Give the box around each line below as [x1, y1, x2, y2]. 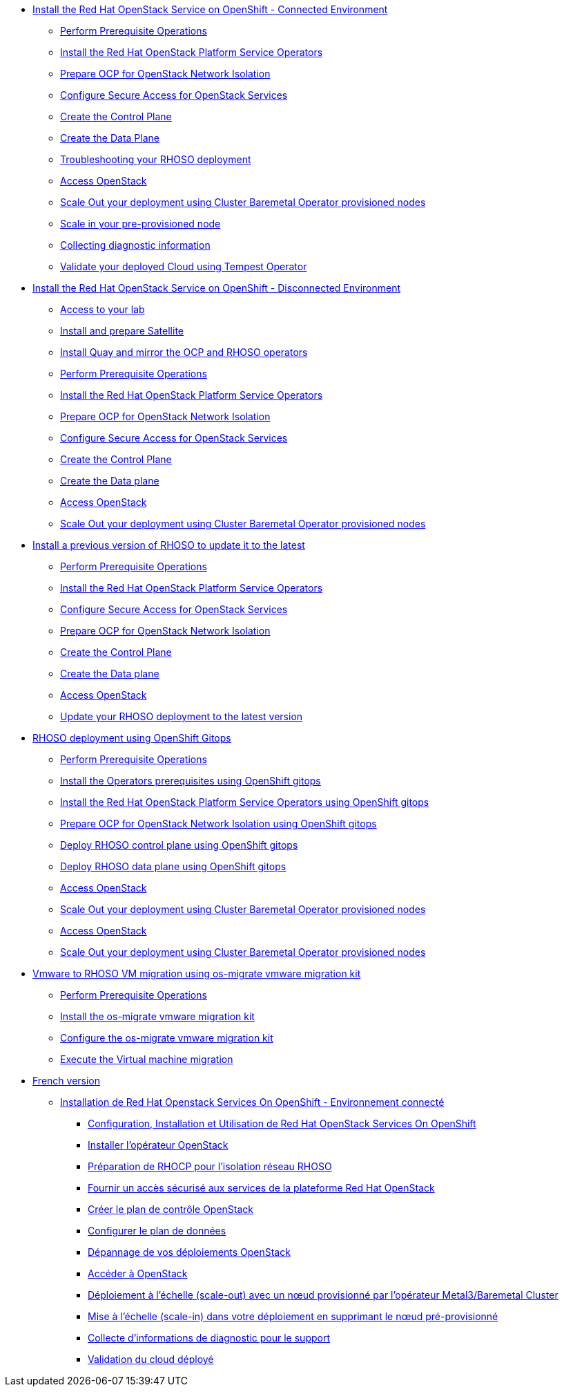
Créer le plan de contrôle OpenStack [88, 1203, 254, 1215]
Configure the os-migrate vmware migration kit [60, 1032, 273, 1044]
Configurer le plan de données [88, 1225, 226, 1236]
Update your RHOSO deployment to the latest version [60, 711, 303, 722]
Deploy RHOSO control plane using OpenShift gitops [60, 839, 298, 851]
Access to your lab [60, 303, 145, 315]
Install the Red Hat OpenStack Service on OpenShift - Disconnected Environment [32, 282, 401, 294]
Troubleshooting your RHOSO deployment [60, 153, 251, 165]
